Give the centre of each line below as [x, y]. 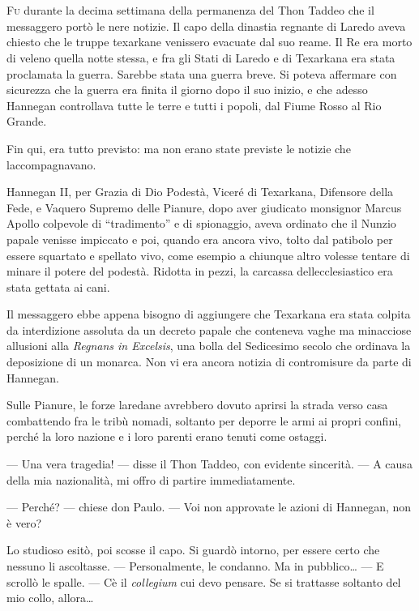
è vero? [24, 522]
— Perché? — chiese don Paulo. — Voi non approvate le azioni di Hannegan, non [209, 507]
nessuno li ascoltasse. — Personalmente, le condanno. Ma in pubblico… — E [195, 566]
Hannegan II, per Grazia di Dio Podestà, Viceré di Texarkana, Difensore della [200, 192]
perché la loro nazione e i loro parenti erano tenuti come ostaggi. [167, 436]
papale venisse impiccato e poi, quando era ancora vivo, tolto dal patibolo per [200, 239]
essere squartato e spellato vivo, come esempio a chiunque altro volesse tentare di [208, 255]
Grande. [27, 121]
